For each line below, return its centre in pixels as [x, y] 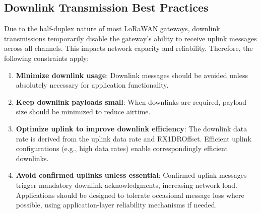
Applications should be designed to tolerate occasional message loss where [130, 195]
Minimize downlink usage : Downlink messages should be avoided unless [132, 75]
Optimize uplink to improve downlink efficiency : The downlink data [132, 128]
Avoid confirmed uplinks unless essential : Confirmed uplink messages [131, 175]
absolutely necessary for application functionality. [92, 85]
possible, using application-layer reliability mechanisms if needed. [116, 205]
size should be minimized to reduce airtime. [83, 112]
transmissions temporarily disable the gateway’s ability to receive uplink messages [130, 38]
